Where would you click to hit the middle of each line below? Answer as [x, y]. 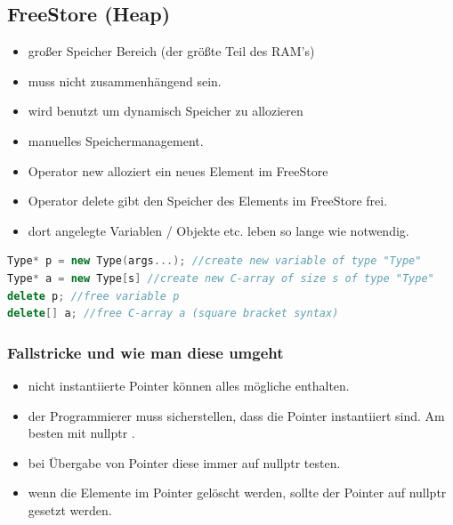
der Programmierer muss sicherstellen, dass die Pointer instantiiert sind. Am [236, 415]
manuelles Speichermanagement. [116, 140]
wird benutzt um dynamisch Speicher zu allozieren [166, 111]
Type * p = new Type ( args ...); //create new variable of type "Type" [214, 261]
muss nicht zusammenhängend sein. [125, 81]
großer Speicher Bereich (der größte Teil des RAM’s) [171, 51]
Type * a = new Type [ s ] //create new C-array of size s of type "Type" [221, 278]
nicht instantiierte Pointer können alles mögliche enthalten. [189, 385]
